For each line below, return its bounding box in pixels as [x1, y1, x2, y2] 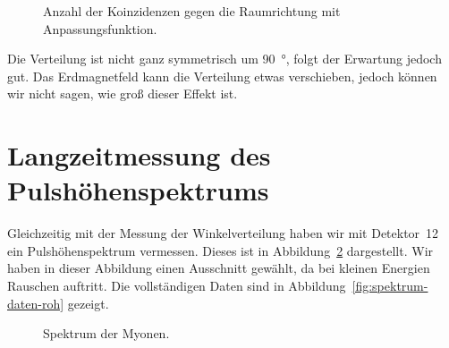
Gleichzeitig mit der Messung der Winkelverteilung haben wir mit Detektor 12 [7, 224, 439, 242]
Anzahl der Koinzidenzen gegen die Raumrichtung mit [43, 2, 341, 20]
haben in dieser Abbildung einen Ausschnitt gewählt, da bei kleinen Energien [7, 259, 430, 277]
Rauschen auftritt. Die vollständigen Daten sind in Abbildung [7, 276, 346, 295]
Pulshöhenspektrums [7, 172, 269, 208]
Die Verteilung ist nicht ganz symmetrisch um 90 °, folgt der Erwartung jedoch [7, 49, 442, 68]
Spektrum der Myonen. [43, 324, 170, 343]
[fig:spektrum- [352, 276, 428, 295]
